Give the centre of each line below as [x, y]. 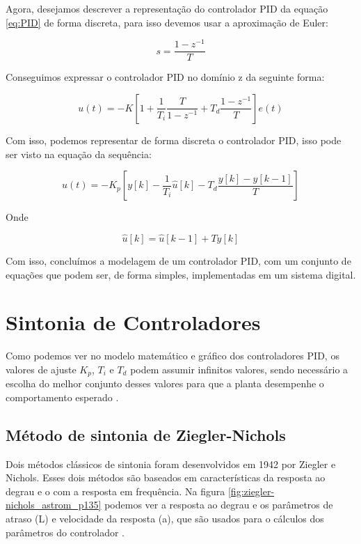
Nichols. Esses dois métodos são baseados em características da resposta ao [166, 477]
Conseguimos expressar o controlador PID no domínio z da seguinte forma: [165, 77]
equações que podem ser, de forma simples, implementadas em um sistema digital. [181, 274]
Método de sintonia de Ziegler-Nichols [146, 434]
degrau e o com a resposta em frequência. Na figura [115, 491]
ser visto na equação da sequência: [79, 154]
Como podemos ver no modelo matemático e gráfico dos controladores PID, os [173, 356]
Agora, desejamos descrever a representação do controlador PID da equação [167, 8]
